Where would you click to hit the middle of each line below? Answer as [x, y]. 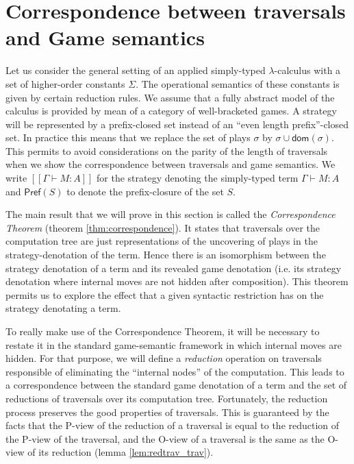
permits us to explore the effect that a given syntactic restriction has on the [165, 294]
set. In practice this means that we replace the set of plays [128, 137]
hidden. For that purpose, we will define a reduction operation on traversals [164, 358]
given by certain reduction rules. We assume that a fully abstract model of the [170, 97]
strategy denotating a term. [63, 308]
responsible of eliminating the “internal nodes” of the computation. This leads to [175, 371]
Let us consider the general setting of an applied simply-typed [136, 70]
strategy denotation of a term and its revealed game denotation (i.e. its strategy [174, 268]
